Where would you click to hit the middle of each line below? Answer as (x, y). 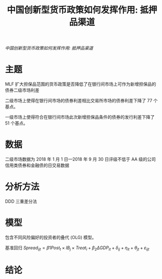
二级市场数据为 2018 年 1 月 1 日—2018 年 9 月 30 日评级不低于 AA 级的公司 (81, 159)
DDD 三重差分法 (21, 201)
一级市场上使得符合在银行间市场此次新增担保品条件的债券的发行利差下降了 (80, 117)
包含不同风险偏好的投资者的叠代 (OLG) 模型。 (51, 237)
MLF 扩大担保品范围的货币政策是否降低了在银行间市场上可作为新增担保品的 (81, 84)
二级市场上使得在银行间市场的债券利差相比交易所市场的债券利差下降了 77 (79, 101)
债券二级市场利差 (22, 90)
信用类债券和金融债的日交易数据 (37, 165)
